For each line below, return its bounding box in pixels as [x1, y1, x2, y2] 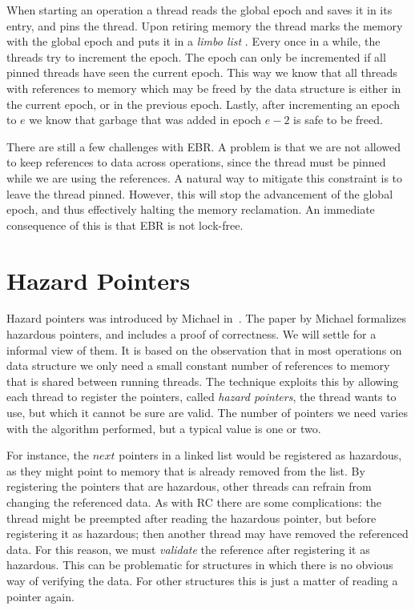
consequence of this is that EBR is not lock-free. [6, 216, 244, 233]
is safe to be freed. [293, 111, 383, 128]
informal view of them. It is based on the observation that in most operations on [6, 341, 402, 358]
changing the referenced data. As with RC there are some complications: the [6, 493, 381, 510]
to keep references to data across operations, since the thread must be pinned [6, 154, 386, 171]
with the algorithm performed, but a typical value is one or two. [6, 419, 321, 436]
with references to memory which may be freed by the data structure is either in [6, 79, 401, 96]
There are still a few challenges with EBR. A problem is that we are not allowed [6, 138, 401, 155]
